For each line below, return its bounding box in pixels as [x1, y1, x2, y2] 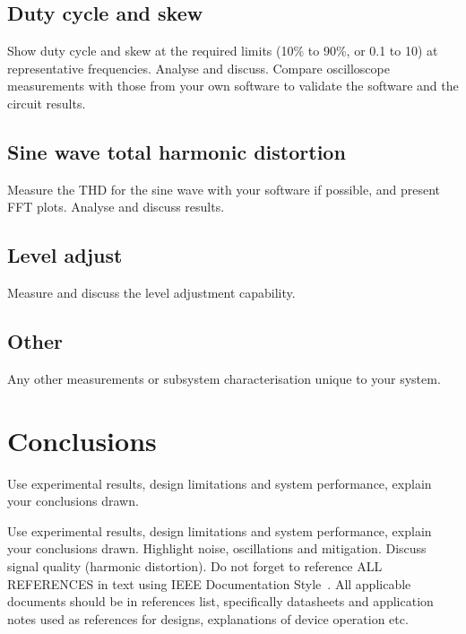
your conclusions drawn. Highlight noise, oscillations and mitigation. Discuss [7, 539, 427, 558]
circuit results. [7, 93, 86, 112]
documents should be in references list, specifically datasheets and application [7, 592, 434, 611]
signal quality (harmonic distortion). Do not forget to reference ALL [7, 557, 383, 576]
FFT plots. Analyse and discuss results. [7, 197, 225, 216]
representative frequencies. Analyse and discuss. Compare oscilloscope [7, 58, 390, 77]
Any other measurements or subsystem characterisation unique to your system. [7, 369, 441, 387]
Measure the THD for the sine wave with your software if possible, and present [7, 179, 441, 198]
